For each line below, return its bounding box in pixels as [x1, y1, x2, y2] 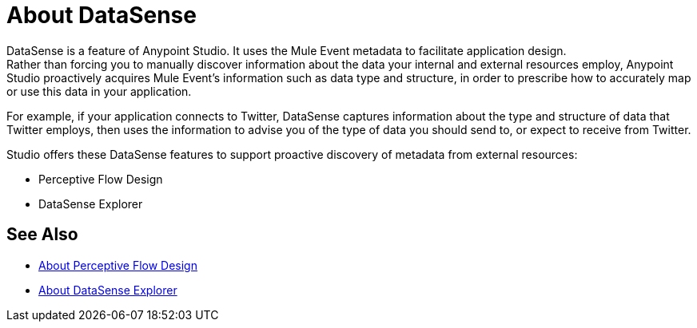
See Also [6, 224, 78, 245]
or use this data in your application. [6, 84, 192, 98]
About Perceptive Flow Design [38, 258, 197, 272]
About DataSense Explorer [38, 283, 177, 297]
